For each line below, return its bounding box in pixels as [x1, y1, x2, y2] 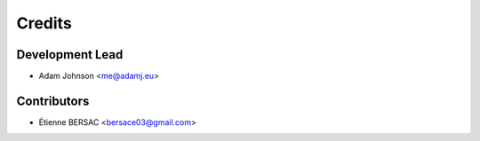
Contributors [16, 93, 90, 108]
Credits [16, 13, 73, 33]
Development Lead [16, 47, 124, 62]
